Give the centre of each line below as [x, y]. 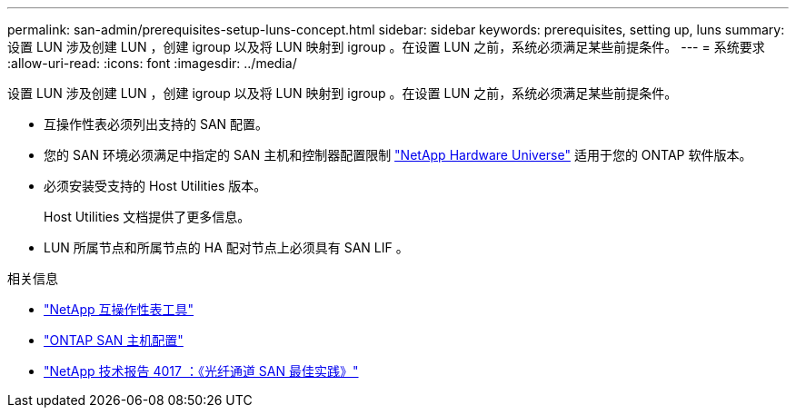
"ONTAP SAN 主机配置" [114, 340]
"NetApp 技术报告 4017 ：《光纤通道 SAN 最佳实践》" [201, 371]
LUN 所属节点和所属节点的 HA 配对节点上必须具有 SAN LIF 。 [226, 247]
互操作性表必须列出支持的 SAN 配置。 [156, 124]
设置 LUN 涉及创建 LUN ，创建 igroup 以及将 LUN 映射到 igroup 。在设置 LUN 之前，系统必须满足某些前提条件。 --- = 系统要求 [386, 47]
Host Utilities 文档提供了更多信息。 [147, 217]
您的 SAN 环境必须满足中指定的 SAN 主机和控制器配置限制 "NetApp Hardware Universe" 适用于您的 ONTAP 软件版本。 [398, 155]
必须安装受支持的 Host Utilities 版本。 [155, 186]
